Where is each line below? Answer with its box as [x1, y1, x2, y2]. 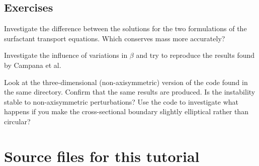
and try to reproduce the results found [136, 50, 255, 60]
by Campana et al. [4, 59, 61, 70]
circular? [4, 116, 31, 126]
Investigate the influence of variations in [4, 50, 128, 60]
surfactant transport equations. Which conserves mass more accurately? [4, 33, 225, 43]
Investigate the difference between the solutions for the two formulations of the [4, 23, 247, 34]
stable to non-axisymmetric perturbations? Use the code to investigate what [4, 96, 238, 107]
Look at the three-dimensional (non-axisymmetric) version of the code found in [4, 76, 248, 87]
